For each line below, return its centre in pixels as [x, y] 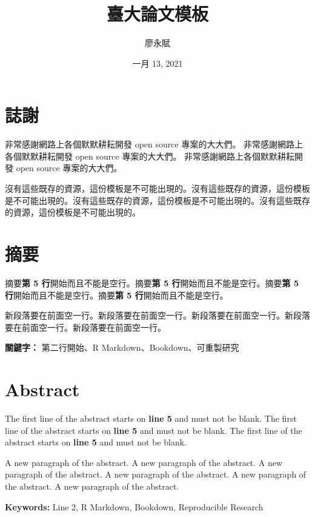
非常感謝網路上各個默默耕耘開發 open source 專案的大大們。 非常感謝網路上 [154, 144]
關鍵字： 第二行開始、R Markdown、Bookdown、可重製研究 [122, 347]
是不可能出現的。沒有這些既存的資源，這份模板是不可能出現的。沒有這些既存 [157, 200]
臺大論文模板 [157, 14]
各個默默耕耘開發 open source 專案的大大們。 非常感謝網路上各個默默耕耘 [150, 156]
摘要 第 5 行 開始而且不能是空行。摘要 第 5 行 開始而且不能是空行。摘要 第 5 [152, 282]
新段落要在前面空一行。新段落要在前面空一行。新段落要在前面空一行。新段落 [157, 315]
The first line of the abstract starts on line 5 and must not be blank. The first [151, 418]
